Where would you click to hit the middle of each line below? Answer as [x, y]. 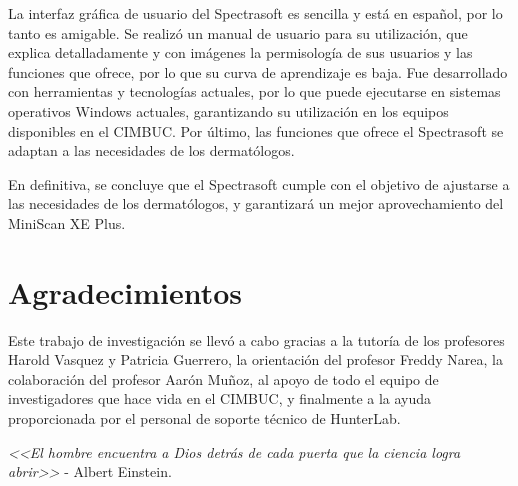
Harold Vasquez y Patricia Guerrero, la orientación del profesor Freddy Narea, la [255, 359]
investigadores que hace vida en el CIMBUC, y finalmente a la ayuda [220, 398]
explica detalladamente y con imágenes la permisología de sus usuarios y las [240, 52]
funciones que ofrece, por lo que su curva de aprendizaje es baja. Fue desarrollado [258, 71]
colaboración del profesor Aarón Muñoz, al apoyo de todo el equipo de [223, 378]
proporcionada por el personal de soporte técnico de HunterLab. [204, 418]
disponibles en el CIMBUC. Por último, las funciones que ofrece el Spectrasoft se [256, 130]
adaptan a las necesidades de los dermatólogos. [151, 150]
